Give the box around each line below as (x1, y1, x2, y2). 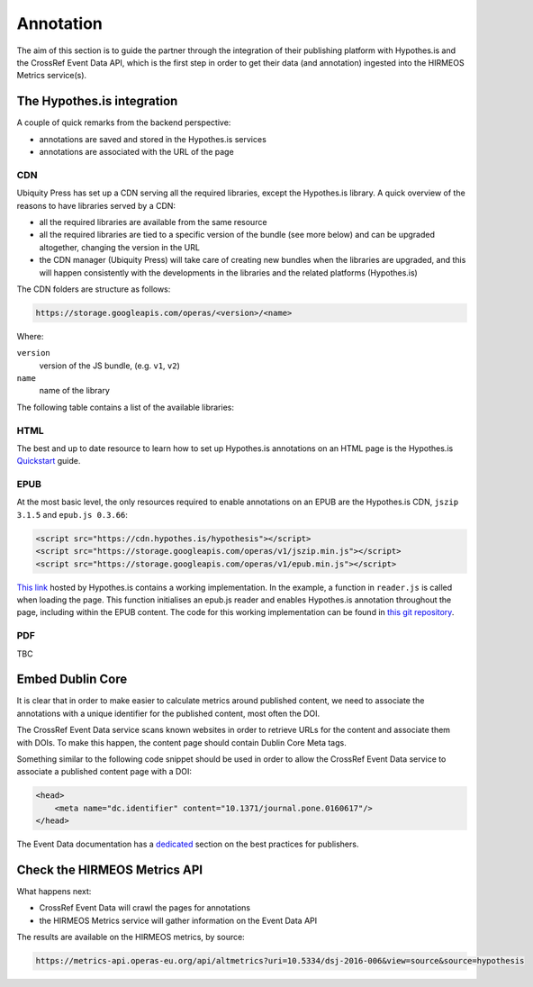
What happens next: (16, 886, 92, 897)
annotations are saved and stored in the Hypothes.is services (39, 133, 267, 144)
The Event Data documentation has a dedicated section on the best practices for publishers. (16, 838, 359, 850)
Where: (16, 331, 44, 341)
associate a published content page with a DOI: (16, 766, 193, 777)
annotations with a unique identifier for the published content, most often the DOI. (16, 708, 320, 719)
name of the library (39, 385, 110, 396)
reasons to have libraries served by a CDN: (16, 200, 176, 211)
